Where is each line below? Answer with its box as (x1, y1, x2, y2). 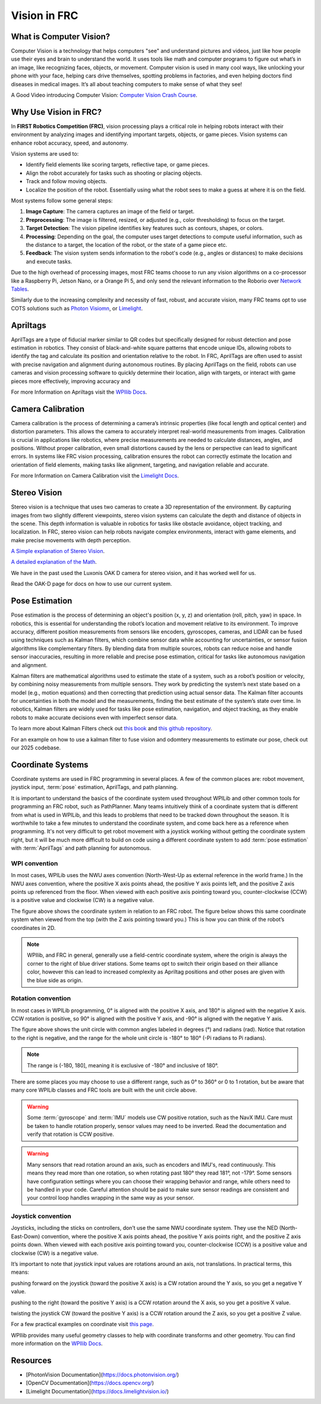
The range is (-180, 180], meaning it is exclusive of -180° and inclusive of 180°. (27, 1061, 219, 1069)
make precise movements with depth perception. (11, 536, 131, 544)
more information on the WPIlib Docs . (11, 1340, 103, 1347)
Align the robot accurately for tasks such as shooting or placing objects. (26, 169, 202, 177)
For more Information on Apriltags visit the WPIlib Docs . (11, 388, 147, 395)
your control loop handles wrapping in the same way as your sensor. (27, 1194, 194, 1201)
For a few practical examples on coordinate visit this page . (11, 1321, 154, 1328)
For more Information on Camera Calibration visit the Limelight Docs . (11, 472, 180, 479)
